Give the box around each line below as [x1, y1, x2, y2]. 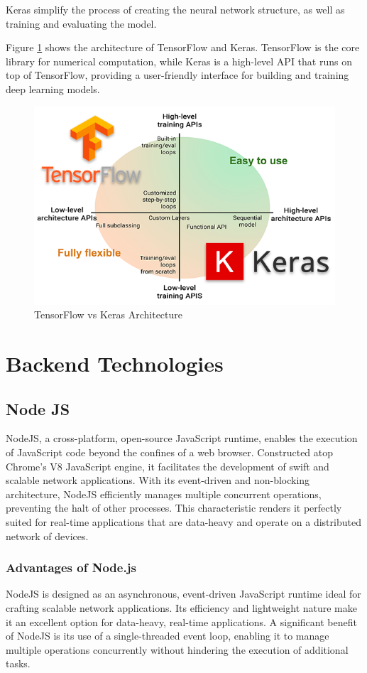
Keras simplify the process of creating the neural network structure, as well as [6, 2, 345, 16]
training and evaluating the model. [6, 16, 157, 31]
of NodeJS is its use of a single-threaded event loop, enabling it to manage [6, 628, 329, 643]
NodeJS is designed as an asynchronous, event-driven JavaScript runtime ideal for [6, 586, 361, 601]
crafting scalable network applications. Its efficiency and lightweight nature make [6, 601, 357, 615]
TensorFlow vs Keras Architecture [34, 307, 183, 322]
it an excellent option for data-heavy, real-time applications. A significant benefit [6, 614, 357, 629]
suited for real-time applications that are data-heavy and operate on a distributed [6, 515, 361, 529]
